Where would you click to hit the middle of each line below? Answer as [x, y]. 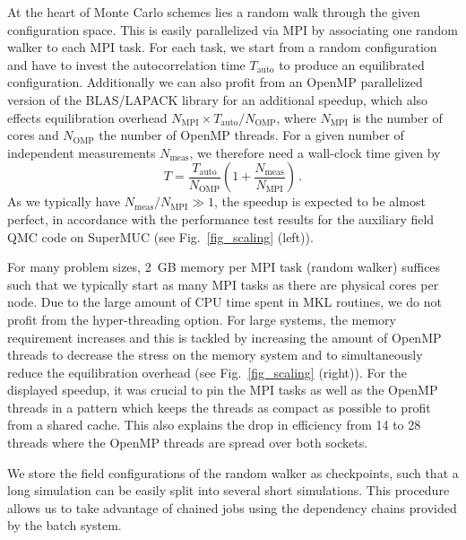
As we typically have [64, 201]
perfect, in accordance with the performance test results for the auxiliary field [221, 218]
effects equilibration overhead [87, 117]
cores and [33, 135]
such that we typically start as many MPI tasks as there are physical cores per [223, 284]
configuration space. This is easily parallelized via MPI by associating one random [233, 29]
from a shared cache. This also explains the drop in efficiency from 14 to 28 [214, 425]
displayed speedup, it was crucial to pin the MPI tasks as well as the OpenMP [223, 390]
